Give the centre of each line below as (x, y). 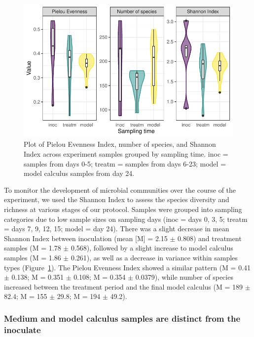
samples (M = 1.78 (33, 248)
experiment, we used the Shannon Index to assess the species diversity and (117, 199)
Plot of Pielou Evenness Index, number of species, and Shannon (120, 144)
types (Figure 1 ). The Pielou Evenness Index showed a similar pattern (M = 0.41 (127, 267)
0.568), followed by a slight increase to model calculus (152, 248)
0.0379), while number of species (184, 277)
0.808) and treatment (210, 238)
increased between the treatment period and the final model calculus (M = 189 (124, 286)
